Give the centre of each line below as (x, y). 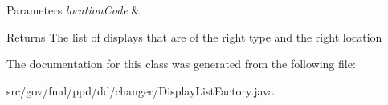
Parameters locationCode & (74, 10)
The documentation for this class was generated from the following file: (181, 64)
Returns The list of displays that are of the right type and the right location (194, 36)
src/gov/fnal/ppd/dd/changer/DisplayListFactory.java (140, 90)
